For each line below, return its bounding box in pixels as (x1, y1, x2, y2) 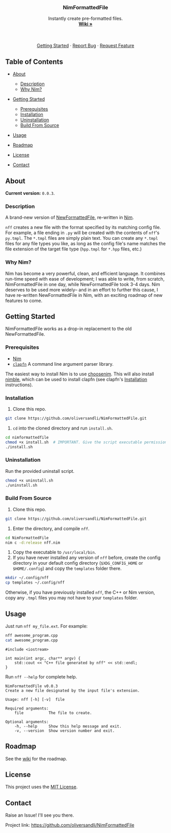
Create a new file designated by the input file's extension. (5, 688, 140, 693)
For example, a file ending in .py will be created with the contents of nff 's (5, 230, 160, 236)
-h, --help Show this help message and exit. (14, 723, 122, 729)
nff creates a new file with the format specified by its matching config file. (5, 224, 161, 231)
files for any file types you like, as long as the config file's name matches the (5, 241, 166, 247)
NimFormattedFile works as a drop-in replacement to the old (5, 325, 132, 332)
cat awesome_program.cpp (5, 638, 58, 643)
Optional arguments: (5, 719, 49, 724)
